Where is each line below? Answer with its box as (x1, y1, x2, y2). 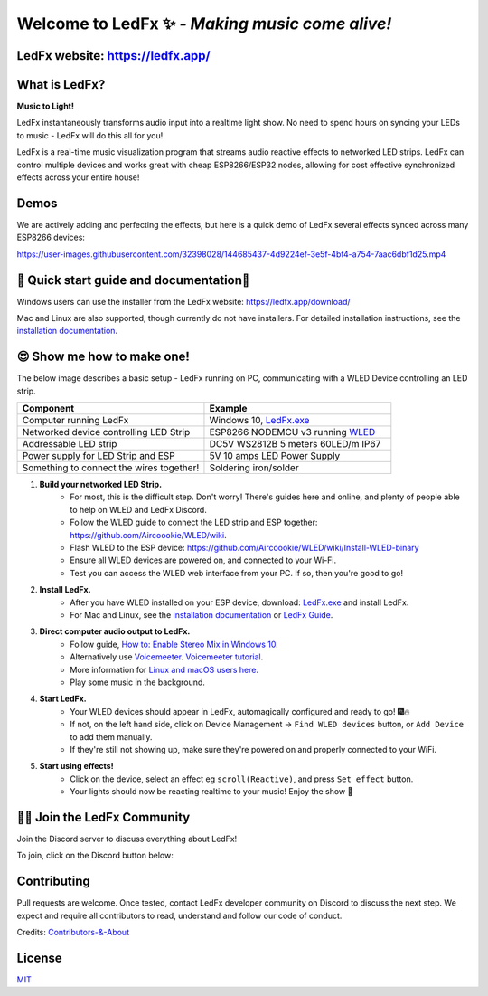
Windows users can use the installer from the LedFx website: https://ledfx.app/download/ (16, 296, 351, 307)
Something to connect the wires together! (22, 461, 200, 474)
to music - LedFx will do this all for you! (16, 129, 164, 140)
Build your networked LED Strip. (39, 479, 163, 490)
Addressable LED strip (22, 438, 117, 451)
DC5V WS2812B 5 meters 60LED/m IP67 (209, 438, 381, 451)
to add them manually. (70, 731, 153, 742)
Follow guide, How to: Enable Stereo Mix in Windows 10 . (70, 639, 279, 650)
